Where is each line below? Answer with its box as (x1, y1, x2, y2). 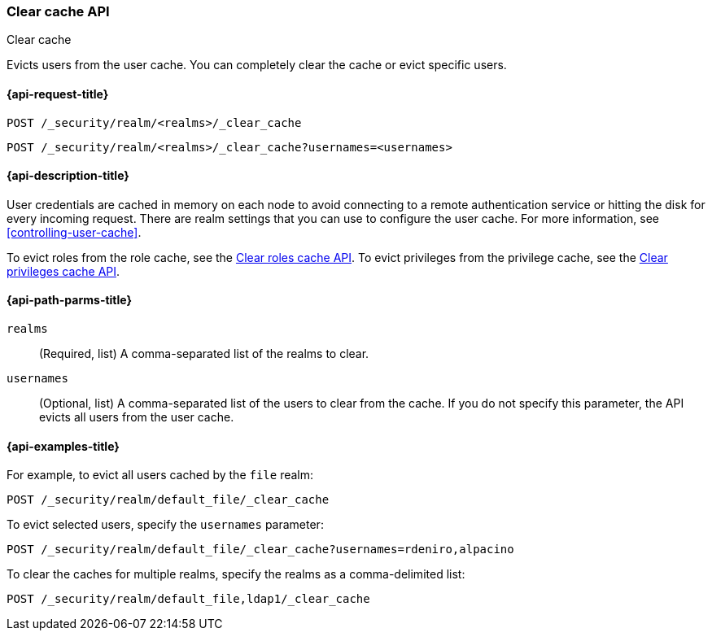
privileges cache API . (7, 264, 120, 278)
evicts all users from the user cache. (39, 410, 234, 425)
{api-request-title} (7, 86, 109, 101)
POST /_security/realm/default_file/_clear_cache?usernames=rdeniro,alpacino (7, 543, 514, 556)
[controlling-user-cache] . (7, 225, 142, 239)
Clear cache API (7, 3, 110, 20)
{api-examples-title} (7, 438, 120, 453)
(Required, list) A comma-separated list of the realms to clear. (39, 347, 369, 361)
